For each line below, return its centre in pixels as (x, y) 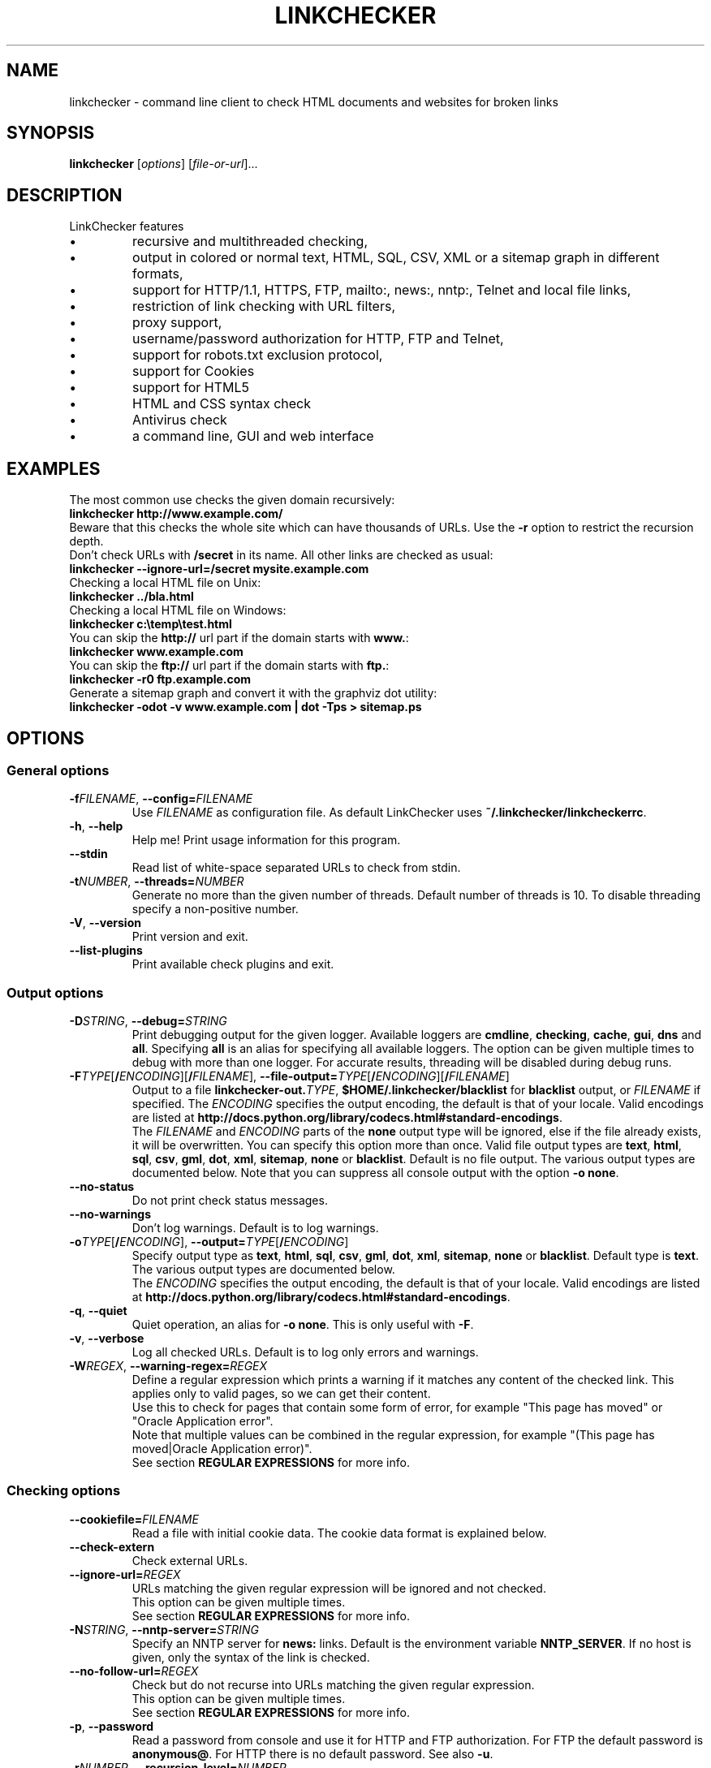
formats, (158, 274)
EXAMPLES (54, 468)
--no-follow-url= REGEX (134, 1671)
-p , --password (112, 1726)
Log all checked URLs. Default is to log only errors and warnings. (305, 1352)
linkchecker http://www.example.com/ (176, 514)
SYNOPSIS (51, 133)
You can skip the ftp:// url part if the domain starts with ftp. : (229, 666)
